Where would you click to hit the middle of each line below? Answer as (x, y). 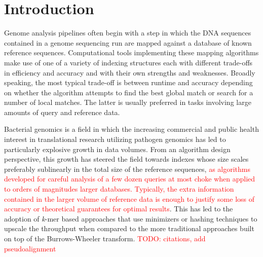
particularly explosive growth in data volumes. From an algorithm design (117, 149)
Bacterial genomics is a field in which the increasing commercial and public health (131, 129)
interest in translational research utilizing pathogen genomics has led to (115, 139)
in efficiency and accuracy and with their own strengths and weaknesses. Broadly (130, 72)
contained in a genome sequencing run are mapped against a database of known (128, 42)
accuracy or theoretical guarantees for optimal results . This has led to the (119, 209)
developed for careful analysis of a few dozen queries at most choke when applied (130, 179)
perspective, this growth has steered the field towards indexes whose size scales (126, 159)
